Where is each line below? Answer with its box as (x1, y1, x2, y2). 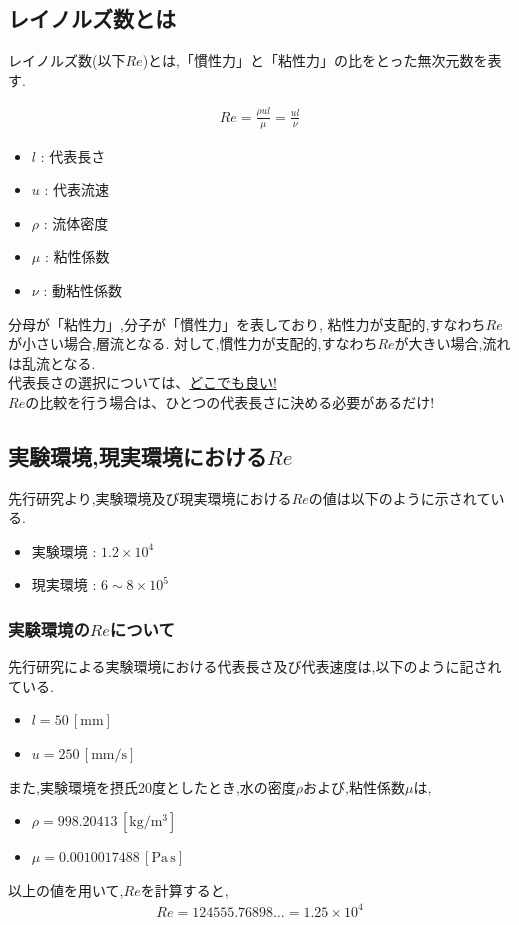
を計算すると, (140, 879, 229, 900)
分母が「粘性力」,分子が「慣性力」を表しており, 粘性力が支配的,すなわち (8, 313, 486, 334)
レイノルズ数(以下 (8, 50, 126, 71)
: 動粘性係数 (43, 279, 122, 300)
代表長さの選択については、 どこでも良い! (8, 372, 277, 393)
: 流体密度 (43, 212, 109, 233)
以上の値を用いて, (8, 879, 124, 900)
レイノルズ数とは (8, 3, 176, 34)
